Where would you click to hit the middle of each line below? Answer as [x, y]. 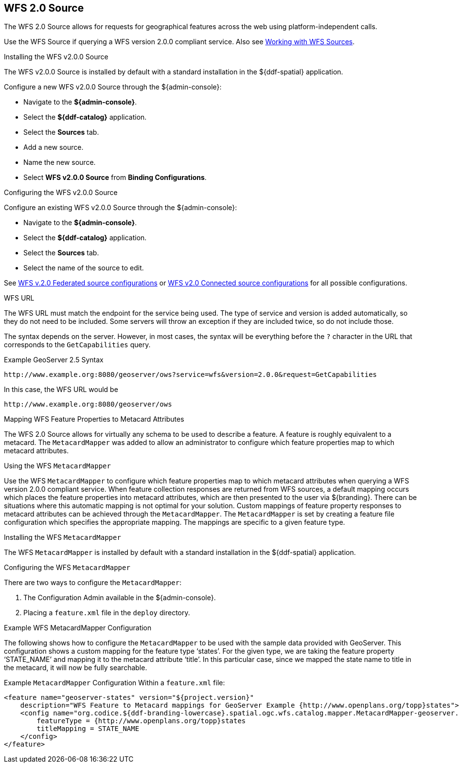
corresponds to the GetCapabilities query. [77, 345]
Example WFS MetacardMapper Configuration [78, 628]
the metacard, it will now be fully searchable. [76, 668]
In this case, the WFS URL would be [61, 390]
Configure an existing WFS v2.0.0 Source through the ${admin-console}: [121, 208]
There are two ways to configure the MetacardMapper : [93, 583]
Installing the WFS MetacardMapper [62, 537]
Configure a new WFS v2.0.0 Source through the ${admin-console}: [113, 87]
